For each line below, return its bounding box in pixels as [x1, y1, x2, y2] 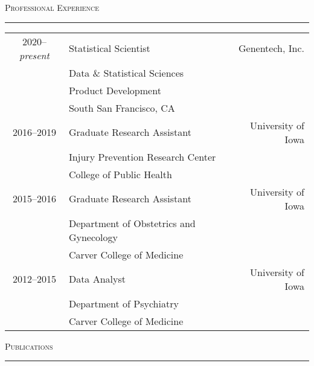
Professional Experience [5, 1, 100, 13]
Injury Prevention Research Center [68, 149, 216, 164]
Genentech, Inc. [239, 41, 304, 56]
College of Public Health [68, 167, 172, 181]
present [19, 48, 50, 62]
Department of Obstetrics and [68, 216, 196, 230]
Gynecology [68, 230, 118, 244]
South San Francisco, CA [68, 100, 175, 115]
